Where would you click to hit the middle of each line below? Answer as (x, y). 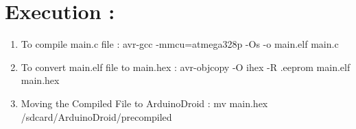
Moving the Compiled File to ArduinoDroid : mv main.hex (144, 103)
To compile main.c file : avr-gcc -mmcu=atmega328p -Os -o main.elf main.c (180, 44)
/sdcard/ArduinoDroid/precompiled (96, 116)
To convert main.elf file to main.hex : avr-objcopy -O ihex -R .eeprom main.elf (186, 67)
